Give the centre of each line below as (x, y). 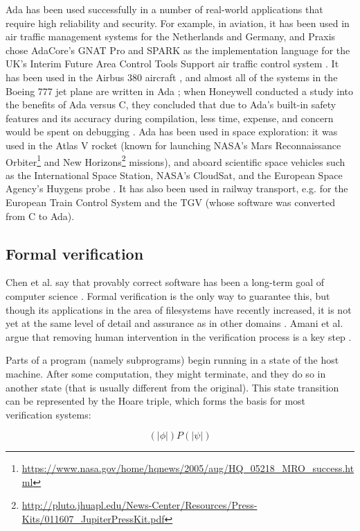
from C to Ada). (40, 216)
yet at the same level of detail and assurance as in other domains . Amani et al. (174, 323)
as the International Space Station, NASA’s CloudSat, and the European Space (174, 175)
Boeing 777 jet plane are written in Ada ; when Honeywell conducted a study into (180, 91)
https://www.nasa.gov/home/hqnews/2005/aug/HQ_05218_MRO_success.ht (188, 468)
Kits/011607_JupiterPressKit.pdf (93, 519)
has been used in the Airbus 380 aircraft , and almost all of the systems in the (172, 77)
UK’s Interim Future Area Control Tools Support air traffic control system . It (172, 64)
